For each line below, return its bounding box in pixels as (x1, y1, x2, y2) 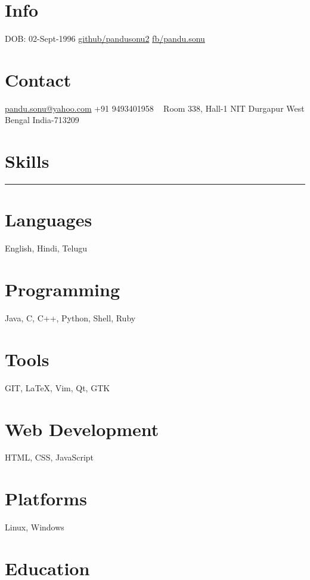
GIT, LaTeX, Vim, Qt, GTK (5, 381, 110, 394)
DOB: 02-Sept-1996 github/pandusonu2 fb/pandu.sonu (5, 32, 205, 45)
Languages (5, 207, 92, 232)
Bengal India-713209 (5, 113, 79, 126)
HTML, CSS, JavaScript (5, 451, 94, 464)
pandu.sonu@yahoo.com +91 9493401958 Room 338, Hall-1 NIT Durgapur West (5, 102, 305, 114)
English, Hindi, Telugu (5, 242, 87, 254)
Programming (5, 277, 120, 302)
